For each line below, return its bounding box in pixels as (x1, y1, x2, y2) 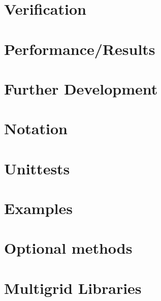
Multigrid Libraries (4, 277, 142, 298)
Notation (4, 118, 68, 139)
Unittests (4, 158, 70, 178)
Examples (4, 198, 73, 219)
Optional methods (4, 237, 133, 258)
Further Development (4, 78, 158, 99)
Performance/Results (4, 38, 155, 59)
